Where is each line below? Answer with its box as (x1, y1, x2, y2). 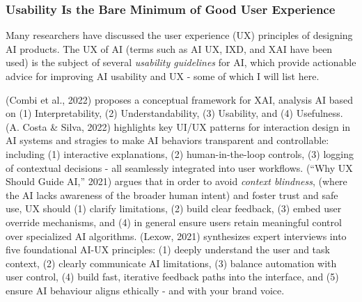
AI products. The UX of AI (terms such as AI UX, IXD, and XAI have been (6, 41, 333, 56)
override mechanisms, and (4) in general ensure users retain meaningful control (6, 214, 342, 229)
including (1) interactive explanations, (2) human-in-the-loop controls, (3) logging (6, 146, 354, 161)
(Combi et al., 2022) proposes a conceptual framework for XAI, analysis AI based (6, 92, 354, 106)
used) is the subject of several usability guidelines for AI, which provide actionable (6, 55, 356, 70)
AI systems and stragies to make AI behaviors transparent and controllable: (6, 133, 329, 148)
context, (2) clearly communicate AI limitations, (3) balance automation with (6, 255, 337, 270)
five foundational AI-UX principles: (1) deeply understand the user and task (6, 242, 330, 257)
